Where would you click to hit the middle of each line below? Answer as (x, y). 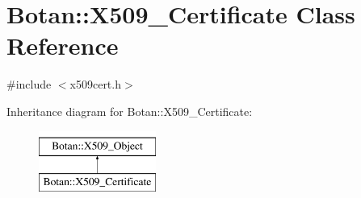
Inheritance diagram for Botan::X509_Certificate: (130, 111)
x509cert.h (95, 84)
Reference (63, 45)
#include (29, 84)
